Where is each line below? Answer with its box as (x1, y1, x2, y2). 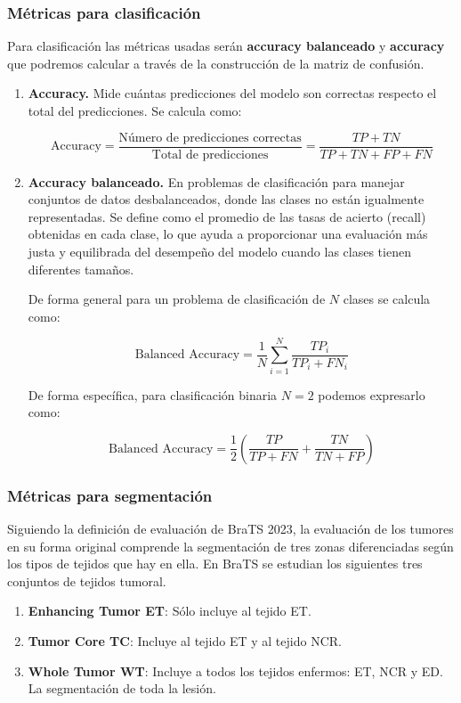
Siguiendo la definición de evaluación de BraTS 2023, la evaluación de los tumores (7, 519, 454, 537)
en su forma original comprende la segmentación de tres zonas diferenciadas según (7, 536, 454, 555)
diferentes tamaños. (28, 259, 134, 278)
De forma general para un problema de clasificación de (28, 290, 326, 308)
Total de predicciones (151, 148, 269, 161)
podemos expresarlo (318, 385, 425, 404)
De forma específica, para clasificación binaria (28, 385, 278, 404)
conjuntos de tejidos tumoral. (7, 571, 166, 590)
